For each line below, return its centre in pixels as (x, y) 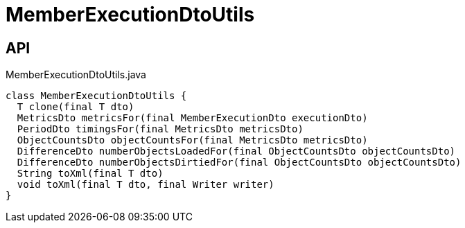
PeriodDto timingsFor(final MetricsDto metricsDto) (160, 129)
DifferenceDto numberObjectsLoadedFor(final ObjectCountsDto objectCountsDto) (236, 151)
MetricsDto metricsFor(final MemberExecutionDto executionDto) (192, 118)
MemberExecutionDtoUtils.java (76, 75)
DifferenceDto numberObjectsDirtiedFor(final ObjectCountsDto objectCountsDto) (239, 163)
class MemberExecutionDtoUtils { (96, 96)
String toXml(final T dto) (90, 174)
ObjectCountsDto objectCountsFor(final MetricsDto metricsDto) (192, 140)
